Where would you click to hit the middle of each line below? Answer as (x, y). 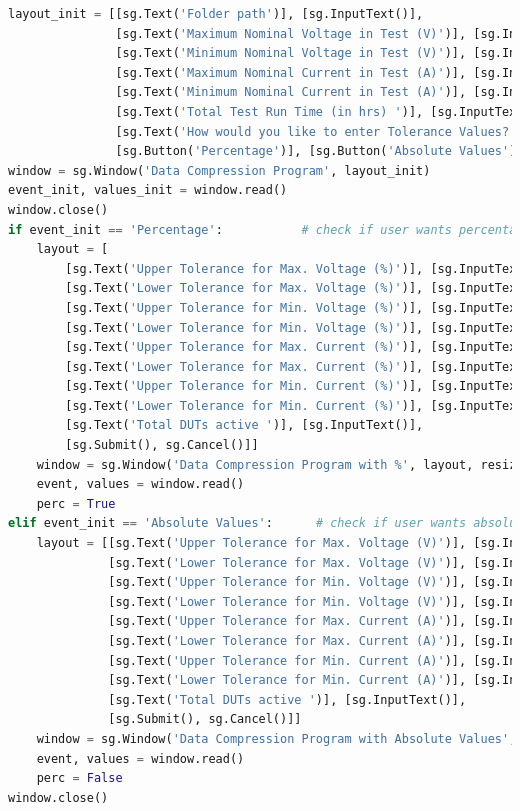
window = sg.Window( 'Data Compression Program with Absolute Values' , (276, 738)
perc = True (76, 503)
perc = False (79, 778)
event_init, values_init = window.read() (148, 190)
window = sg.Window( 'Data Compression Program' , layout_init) (219, 170)
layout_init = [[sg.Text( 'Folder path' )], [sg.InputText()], (216, 14)
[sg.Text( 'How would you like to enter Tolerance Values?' (316, 131)
